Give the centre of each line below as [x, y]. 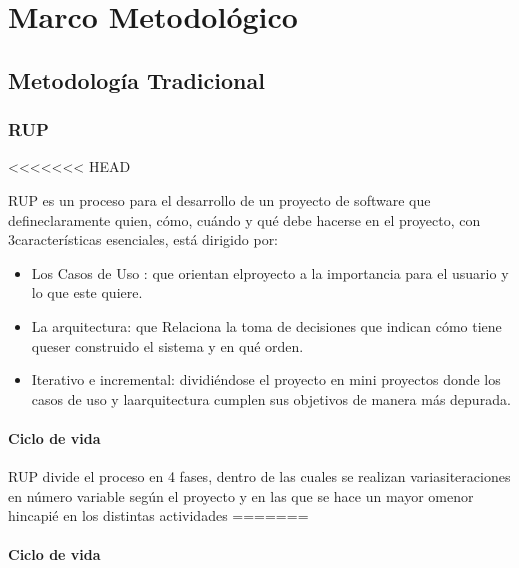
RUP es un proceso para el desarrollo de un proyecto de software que [219, 199]
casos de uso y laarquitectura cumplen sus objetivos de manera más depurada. [271, 398]
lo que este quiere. [87, 292]
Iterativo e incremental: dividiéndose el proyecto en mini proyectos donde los [266, 379]
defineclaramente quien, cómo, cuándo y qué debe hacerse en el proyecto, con [244, 219]
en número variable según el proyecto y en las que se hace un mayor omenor [241, 495]
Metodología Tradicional [136, 79]
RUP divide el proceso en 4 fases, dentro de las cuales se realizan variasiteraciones [259, 476]
